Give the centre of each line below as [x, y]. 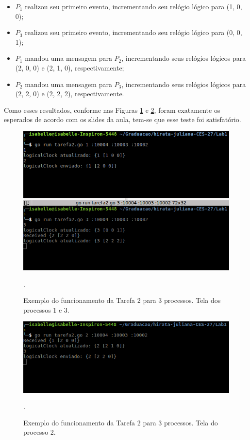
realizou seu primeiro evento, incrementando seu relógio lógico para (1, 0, [133, 6]
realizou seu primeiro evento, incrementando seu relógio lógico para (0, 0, [133, 32]
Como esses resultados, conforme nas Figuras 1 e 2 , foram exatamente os [112, 110]
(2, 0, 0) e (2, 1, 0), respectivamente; [70, 67]
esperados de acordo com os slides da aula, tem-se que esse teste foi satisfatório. [123, 119]
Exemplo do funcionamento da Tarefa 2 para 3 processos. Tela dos [122, 300]
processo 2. [40, 432]
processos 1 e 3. [46, 309]
